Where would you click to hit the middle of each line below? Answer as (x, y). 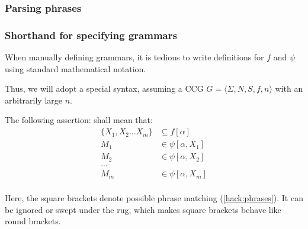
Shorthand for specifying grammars (91, 35)
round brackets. (33, 221)
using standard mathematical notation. (76, 68)
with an (289, 88)
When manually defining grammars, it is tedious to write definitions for (134, 57)
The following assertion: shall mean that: (79, 120)
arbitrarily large (34, 100)
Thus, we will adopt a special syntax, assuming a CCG (104, 88)
